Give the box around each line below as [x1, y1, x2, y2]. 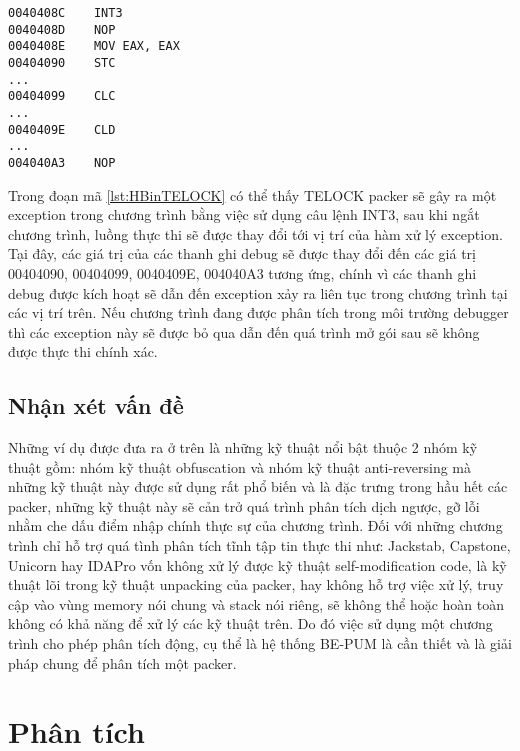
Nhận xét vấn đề [8, 390, 184, 421]
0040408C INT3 [8, 6, 123, 20]
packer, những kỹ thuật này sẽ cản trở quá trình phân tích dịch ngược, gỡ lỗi [8, 495, 480, 516]
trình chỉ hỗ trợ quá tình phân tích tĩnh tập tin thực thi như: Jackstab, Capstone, [8, 535, 511, 556]
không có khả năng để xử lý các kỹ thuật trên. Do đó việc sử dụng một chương [8, 613, 493, 634]
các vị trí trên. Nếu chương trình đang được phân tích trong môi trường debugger [8, 302, 509, 323]
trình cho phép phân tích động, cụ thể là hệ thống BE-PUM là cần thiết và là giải [8, 633, 512, 654]
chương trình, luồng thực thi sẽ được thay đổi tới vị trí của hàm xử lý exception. [8, 223, 503, 244]
